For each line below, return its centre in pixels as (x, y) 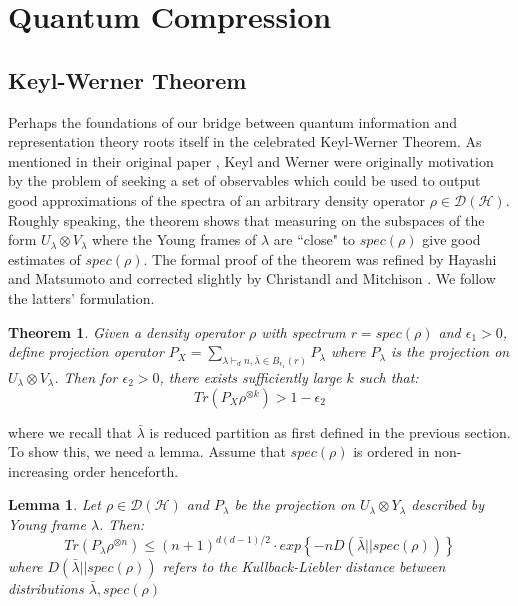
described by (448, 504)
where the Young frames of (174, 239)
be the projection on (294, 504)
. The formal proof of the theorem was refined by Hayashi (320, 258)
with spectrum (303, 331)
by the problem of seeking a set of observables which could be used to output (244, 180)
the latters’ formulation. (81, 297)
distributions (46, 588)
